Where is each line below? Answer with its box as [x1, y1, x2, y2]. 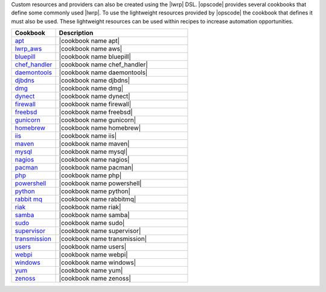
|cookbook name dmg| [59, 84, 124, 93]
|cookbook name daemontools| [59, 68, 148, 77]
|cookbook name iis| [59, 132, 117, 140]
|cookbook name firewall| [59, 100, 132, 109]
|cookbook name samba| [59, 211, 130, 220]
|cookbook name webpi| [59, 250, 128, 259]
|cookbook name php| [59, 171, 122, 180]
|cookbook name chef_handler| [59, 60, 148, 69]
